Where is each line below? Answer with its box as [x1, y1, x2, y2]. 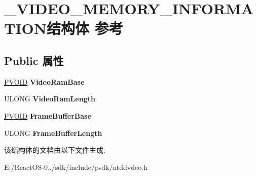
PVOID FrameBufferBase [4, 110, 91, 121]
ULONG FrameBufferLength [4, 127, 102, 138]
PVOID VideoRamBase [4, 76, 85, 87]
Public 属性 [4, 52, 64, 68]
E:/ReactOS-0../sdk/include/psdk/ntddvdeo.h [4, 161, 148, 172]
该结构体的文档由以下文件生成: [4, 145, 105, 155]
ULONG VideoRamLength [4, 93, 95, 104]
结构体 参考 [47, 18, 123, 39]
